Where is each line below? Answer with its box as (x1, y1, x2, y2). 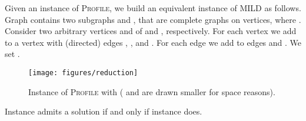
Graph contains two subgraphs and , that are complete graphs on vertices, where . (5, 13, 301, 25)
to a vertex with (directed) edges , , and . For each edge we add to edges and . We (5, 36, 302, 48)
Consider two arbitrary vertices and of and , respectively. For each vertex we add (5, 25, 297, 37)
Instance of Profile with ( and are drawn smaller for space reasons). (28, 85, 275, 98)
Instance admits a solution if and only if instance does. (5, 105, 202, 117)
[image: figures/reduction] (28, 68, 138, 77)
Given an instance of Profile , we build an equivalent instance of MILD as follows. (5, 2, 301, 14)
